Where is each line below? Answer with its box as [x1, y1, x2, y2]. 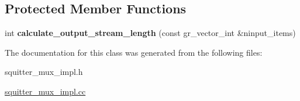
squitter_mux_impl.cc [5, 85, 86, 97]
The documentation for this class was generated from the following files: [5, 46, 263, 58]
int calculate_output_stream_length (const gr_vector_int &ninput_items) [5, 27, 296, 39]
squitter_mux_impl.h [5, 66, 83, 78]
